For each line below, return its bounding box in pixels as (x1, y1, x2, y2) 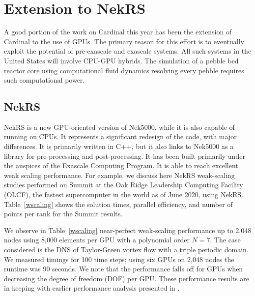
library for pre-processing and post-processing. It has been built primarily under (4, 150, 245, 161)
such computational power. (4, 75, 85, 85)
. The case (210, 235, 241, 245)
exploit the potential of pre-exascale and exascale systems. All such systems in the (4, 46, 252, 56)
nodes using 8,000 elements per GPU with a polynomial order (4, 235, 190, 245)
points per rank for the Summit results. (4, 208, 123, 219)
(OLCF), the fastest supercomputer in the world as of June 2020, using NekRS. (4, 189, 244, 200)
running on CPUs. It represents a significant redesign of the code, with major (4, 131, 237, 142)
